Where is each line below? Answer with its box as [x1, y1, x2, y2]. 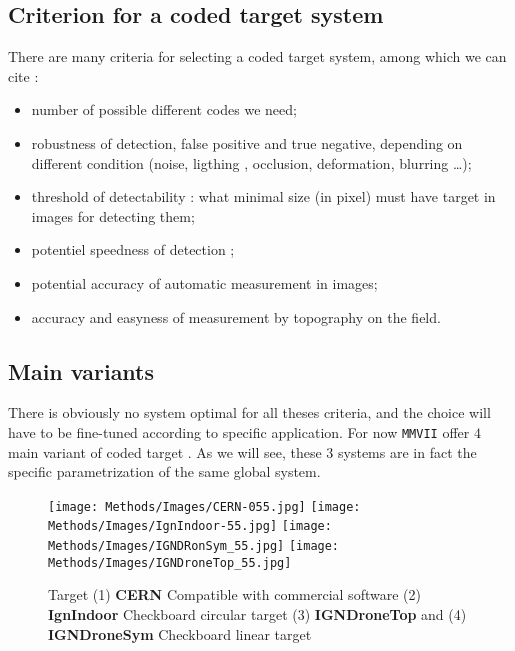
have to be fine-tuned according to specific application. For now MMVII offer [8, 421, 470, 442]
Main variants [8, 355, 155, 386]
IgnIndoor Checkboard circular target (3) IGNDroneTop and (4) [48, 604, 467, 624]
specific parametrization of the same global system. [8, 461, 321, 482]
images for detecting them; [31, 205, 195, 226]
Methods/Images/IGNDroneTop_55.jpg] [48, 555, 292, 570]
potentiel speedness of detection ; [31, 239, 235, 260]
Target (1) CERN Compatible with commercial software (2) [48, 584, 421, 605]
